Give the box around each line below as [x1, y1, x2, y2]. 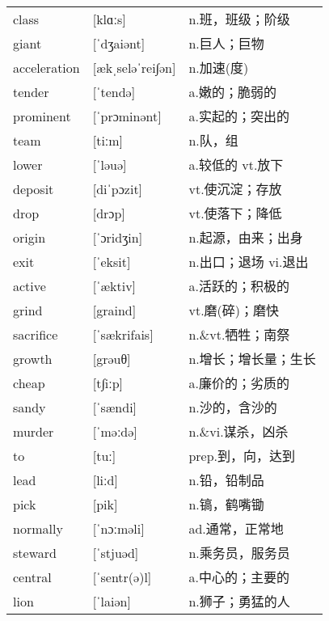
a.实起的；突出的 [188, 107, 289, 126]
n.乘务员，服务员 [188, 543, 290, 563]
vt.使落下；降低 [188, 204, 282, 223]
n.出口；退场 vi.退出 [188, 252, 309, 272]
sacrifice [13, 324, 58, 344]
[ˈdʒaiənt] [92, 33, 146, 53]
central [13, 567, 52, 586]
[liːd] [92, 470, 118, 489]
